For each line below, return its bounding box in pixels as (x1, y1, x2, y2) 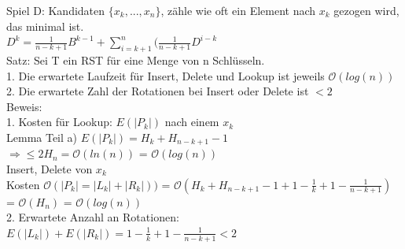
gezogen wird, (333, 2, 399, 18)
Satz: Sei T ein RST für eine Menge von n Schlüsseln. (6, 51, 265, 68)
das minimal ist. (6, 17, 84, 34)
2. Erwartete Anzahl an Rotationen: (6, 209, 179, 225)
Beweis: (6, 98, 42, 114)
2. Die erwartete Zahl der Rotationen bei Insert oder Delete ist (6, 83, 309, 99)
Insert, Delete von (6, 161, 93, 177)
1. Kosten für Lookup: (6, 113, 112, 130)
